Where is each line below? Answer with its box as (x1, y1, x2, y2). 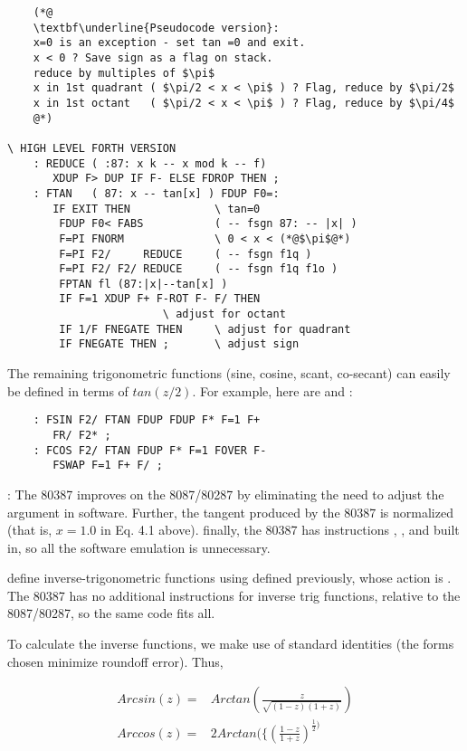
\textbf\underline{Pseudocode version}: (33, 21, 280, 34)
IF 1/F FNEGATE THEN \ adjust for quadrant (59, 322, 351, 336)
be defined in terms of (7, 381, 129, 400)
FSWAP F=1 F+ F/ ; (52, 459, 163, 472)
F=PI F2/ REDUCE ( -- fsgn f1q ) (59, 247, 312, 261)
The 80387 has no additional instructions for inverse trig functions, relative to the (7, 585, 461, 604)
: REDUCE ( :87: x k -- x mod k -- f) (33, 157, 267, 170)
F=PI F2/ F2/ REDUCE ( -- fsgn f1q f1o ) (59, 262, 338, 276)
